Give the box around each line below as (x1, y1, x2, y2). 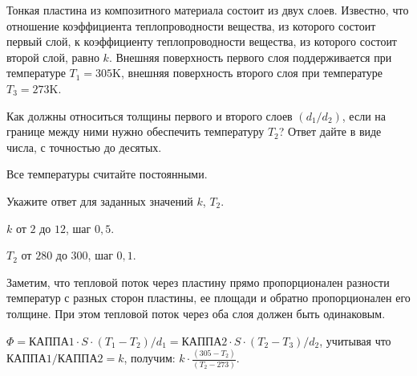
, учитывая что (319, 332, 391, 349)
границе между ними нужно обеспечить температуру (6, 123, 265, 140)
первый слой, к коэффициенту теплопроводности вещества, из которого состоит (6, 33, 397, 50)
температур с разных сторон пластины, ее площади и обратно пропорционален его (6, 289, 411, 306)
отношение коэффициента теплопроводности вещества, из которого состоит (6, 17, 376, 34)
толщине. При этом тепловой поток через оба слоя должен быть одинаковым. (6, 304, 386, 321)
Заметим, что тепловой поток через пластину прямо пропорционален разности (6, 273, 390, 290)
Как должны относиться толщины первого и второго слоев (6, 107, 293, 124)
